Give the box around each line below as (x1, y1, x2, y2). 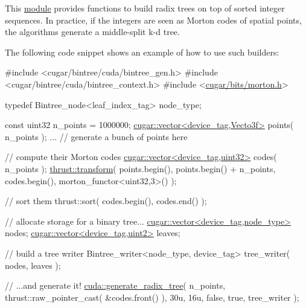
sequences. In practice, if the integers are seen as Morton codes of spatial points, (5, 13, 302, 26)
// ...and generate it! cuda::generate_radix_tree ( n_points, (5, 279, 226, 292)
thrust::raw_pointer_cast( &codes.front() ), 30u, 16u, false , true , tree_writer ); (5, 290, 299, 303)
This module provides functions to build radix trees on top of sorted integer (5, 2, 285, 14)
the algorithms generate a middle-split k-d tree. (5, 25, 180, 38)
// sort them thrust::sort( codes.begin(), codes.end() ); (5, 194, 207, 207)
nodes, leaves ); (5, 258, 61, 271)
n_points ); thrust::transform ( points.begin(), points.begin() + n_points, (5, 162, 276, 175)
